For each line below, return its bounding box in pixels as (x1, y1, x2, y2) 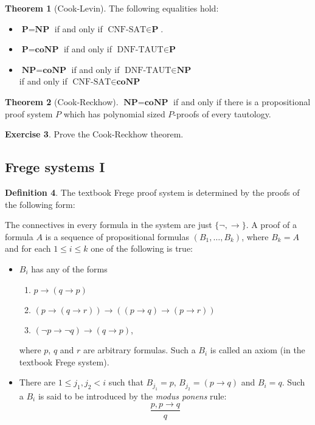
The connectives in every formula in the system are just (5, 218, 212, 231)
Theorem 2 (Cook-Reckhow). (5, 95, 119, 108)
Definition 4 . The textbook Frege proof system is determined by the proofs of (5, 185, 300, 198)
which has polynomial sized (63, 107, 165, 120)
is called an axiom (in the (210, 344, 305, 356)
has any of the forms (31, 262, 108, 275)
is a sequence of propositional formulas (45, 230, 189, 243)
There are (19, 376, 55, 389)
